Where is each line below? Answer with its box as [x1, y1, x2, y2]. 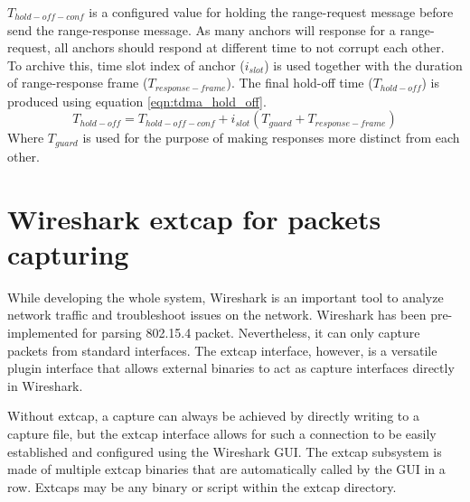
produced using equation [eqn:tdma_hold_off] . [7, 91, 267, 110]
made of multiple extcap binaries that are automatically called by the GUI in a [7, 460, 446, 479]
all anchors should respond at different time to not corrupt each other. [54, 38, 445, 57]
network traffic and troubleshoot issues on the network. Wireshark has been [7, 305, 427, 324]
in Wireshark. [7, 376, 83, 395]
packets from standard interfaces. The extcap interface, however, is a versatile [7, 340, 437, 359]
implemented [7, 322, 79, 341]
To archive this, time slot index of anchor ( [7, 55, 245, 74]
